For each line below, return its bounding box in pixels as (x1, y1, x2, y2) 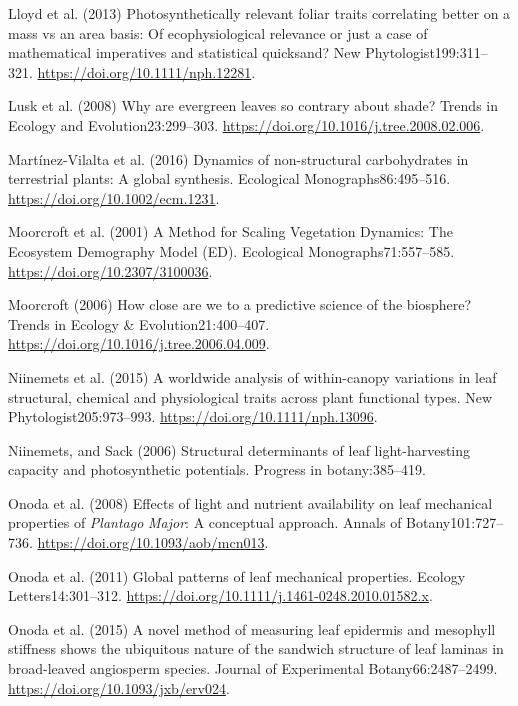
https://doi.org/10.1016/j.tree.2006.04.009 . (8, 333, 270, 354)
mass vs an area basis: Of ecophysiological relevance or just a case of (8, 22, 428, 43)
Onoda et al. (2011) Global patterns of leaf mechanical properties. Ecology (8, 565, 466, 586)
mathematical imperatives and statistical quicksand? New (8, 42, 361, 63)
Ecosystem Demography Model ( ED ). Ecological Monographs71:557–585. (8, 240, 455, 261)
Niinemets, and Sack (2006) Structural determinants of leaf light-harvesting (8, 439, 471, 460)
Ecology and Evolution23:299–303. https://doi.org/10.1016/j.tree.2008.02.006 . (8, 114, 485, 135)
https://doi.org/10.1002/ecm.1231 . (8, 187, 220, 208)
